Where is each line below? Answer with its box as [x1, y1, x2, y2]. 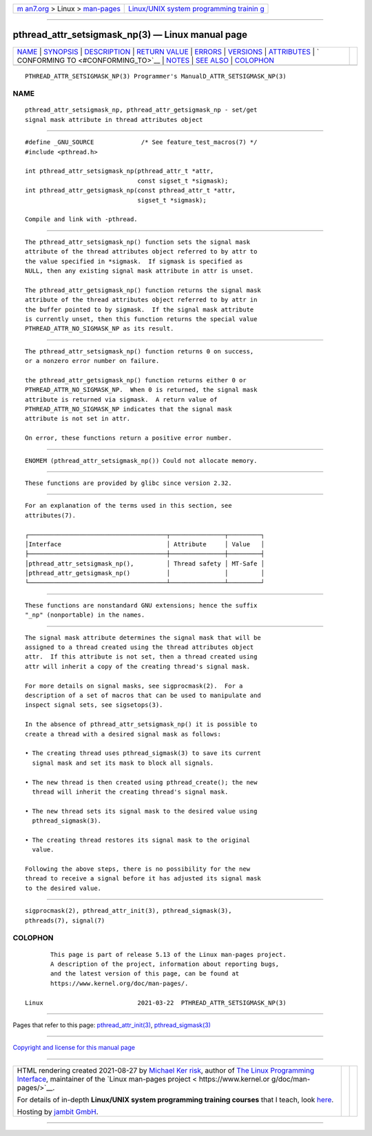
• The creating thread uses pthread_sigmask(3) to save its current [25, 750, 261, 757]
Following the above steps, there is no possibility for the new [25, 865, 251, 873]
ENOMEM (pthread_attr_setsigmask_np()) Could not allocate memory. [25, 457, 258, 464]
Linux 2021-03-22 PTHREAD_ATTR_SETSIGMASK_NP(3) [25, 999, 287, 1006]
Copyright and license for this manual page [12, 1044, 136, 1052]
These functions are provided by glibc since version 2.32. [25, 479, 232, 487]
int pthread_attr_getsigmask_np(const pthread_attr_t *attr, [25, 187, 236, 194]
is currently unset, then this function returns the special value [25, 315, 258, 323]
